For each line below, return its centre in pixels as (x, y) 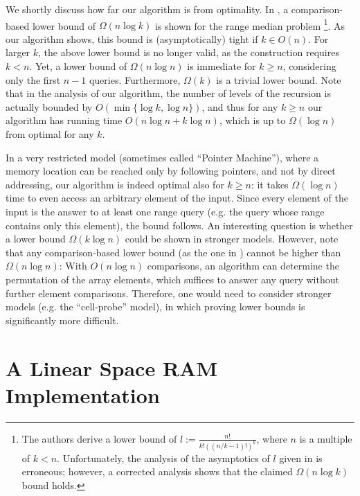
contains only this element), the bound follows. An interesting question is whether (179, 225)
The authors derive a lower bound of (99, 438)
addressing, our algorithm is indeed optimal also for (115, 184)
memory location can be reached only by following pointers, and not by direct (171, 171)
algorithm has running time (64, 120)
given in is (301, 458)
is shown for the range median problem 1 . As (250, 24)
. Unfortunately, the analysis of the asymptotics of (163, 458)
